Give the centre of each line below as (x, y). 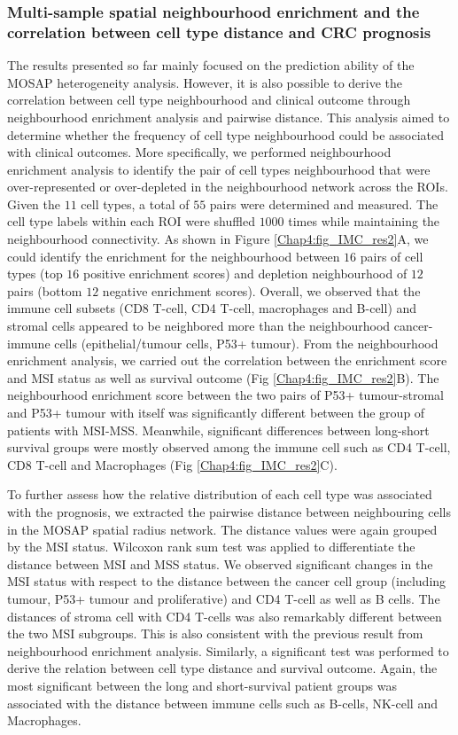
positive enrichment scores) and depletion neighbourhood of (245, 274)
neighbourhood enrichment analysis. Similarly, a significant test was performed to (228, 650)
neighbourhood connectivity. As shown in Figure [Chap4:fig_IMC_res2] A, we (218, 239)
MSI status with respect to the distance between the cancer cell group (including (227, 581)
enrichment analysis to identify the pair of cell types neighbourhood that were (219, 169)
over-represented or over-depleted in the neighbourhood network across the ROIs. (228, 187)
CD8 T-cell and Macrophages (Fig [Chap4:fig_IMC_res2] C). (172, 464)
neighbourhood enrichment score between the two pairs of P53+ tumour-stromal (225, 395)
